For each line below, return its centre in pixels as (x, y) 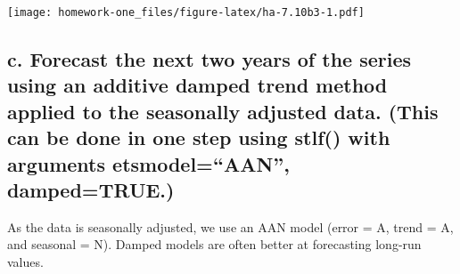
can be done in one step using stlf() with (199, 137)
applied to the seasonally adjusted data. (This (223, 111)
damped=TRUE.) (91, 189)
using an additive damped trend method (197, 85)
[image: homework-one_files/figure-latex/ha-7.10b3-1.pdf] (186, 12)
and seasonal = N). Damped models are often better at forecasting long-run (214, 244)
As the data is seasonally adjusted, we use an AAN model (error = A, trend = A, (230, 226)
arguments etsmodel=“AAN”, (148, 163)
